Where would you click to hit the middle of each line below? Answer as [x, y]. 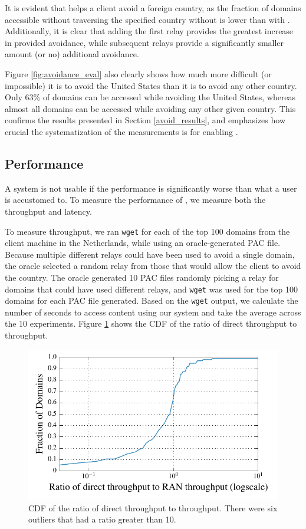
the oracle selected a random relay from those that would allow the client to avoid [153, 266]
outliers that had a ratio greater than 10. [102, 519]
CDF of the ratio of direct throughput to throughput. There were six [153, 507]
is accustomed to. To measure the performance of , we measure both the [135, 200]
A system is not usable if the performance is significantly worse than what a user [151, 188]
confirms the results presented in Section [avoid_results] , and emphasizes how [145, 120]
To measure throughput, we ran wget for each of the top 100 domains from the [147, 231]
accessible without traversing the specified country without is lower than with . [147, 19]
